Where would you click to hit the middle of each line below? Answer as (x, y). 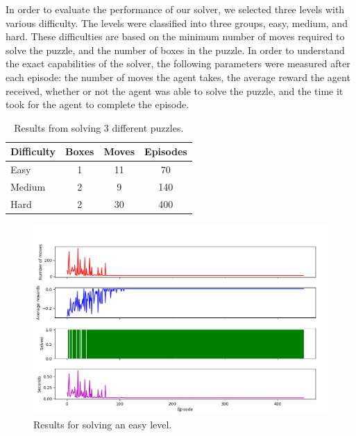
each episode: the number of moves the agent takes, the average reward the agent (178, 77)
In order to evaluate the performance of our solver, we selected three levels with (175, 9)
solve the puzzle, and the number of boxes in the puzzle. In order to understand (175, 50)
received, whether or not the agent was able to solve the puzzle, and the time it (175, 90)
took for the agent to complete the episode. (98, 104)
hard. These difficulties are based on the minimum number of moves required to (175, 36)
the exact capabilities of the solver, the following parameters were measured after (178, 63)
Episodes (166, 151)
